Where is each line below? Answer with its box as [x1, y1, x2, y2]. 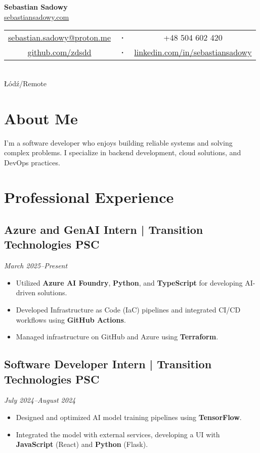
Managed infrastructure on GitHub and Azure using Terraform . [16, 331, 219, 342]
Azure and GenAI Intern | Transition [4, 222, 203, 237]
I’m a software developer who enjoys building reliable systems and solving [4, 137, 233, 148]
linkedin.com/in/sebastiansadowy [134, 46, 252, 58]
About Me [4, 108, 78, 128]
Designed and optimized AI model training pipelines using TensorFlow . [16, 412, 242, 422]
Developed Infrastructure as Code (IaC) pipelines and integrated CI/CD [16, 304, 241, 315]
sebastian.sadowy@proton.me [8, 31, 111, 44]
